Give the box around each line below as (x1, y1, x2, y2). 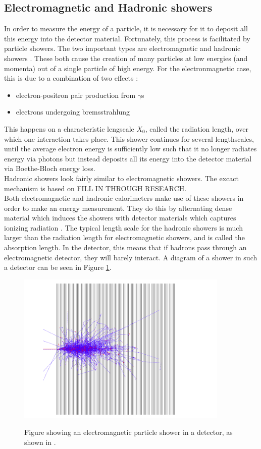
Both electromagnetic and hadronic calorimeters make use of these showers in (4, 193, 244, 203)
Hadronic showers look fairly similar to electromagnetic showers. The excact (4, 173, 239, 183)
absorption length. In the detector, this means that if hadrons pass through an (4, 242, 247, 253)
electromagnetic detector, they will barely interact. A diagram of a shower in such (4, 252, 257, 262)
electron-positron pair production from (16, 89, 136, 100)
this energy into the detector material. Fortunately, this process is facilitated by (4, 33, 250, 43)
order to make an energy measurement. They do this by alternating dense (4, 202, 232, 213)
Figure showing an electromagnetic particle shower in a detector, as (24, 427, 233, 437)
